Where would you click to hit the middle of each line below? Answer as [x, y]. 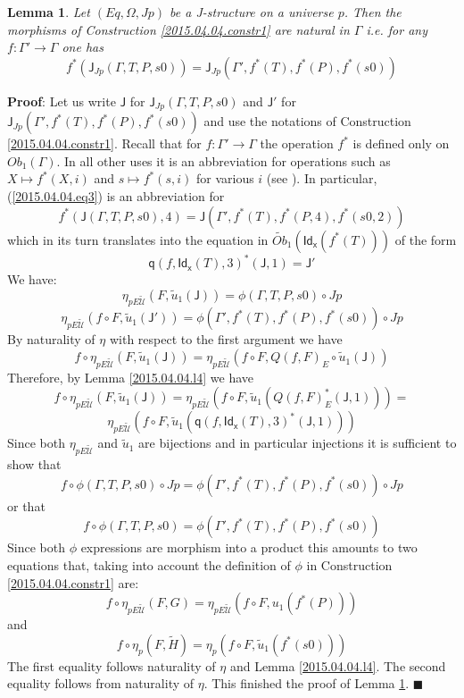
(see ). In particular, [322, 178]
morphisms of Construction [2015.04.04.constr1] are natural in [178, 29]
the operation [297, 143]
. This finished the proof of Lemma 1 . [307, 683]
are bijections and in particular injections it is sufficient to [298, 443]
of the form [426, 239]
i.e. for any [397, 29]
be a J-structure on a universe [252, 12]
